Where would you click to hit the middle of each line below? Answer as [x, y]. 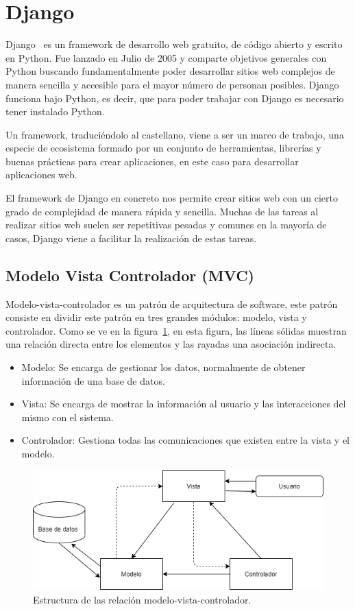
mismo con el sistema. [68, 417]
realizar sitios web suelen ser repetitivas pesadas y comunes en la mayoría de [166, 225]
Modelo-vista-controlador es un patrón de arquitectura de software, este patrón [172, 303]
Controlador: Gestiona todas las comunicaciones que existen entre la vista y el [185, 440]
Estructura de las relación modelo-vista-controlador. [142, 599]
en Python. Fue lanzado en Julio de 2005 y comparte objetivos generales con [166, 57]
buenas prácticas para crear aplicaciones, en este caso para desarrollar [152, 161]
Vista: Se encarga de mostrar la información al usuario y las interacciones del [184, 404]
